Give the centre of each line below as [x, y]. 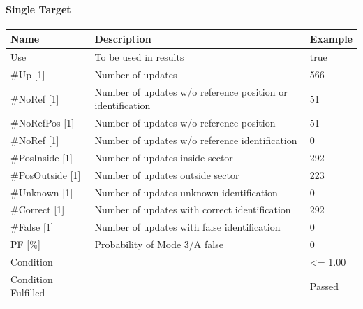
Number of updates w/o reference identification [196, 140]
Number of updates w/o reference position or [191, 91]
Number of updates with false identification [187, 227]
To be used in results [139, 57]
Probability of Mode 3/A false [159, 244]
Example [331, 39]
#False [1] [32, 227]
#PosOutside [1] [46, 174]
